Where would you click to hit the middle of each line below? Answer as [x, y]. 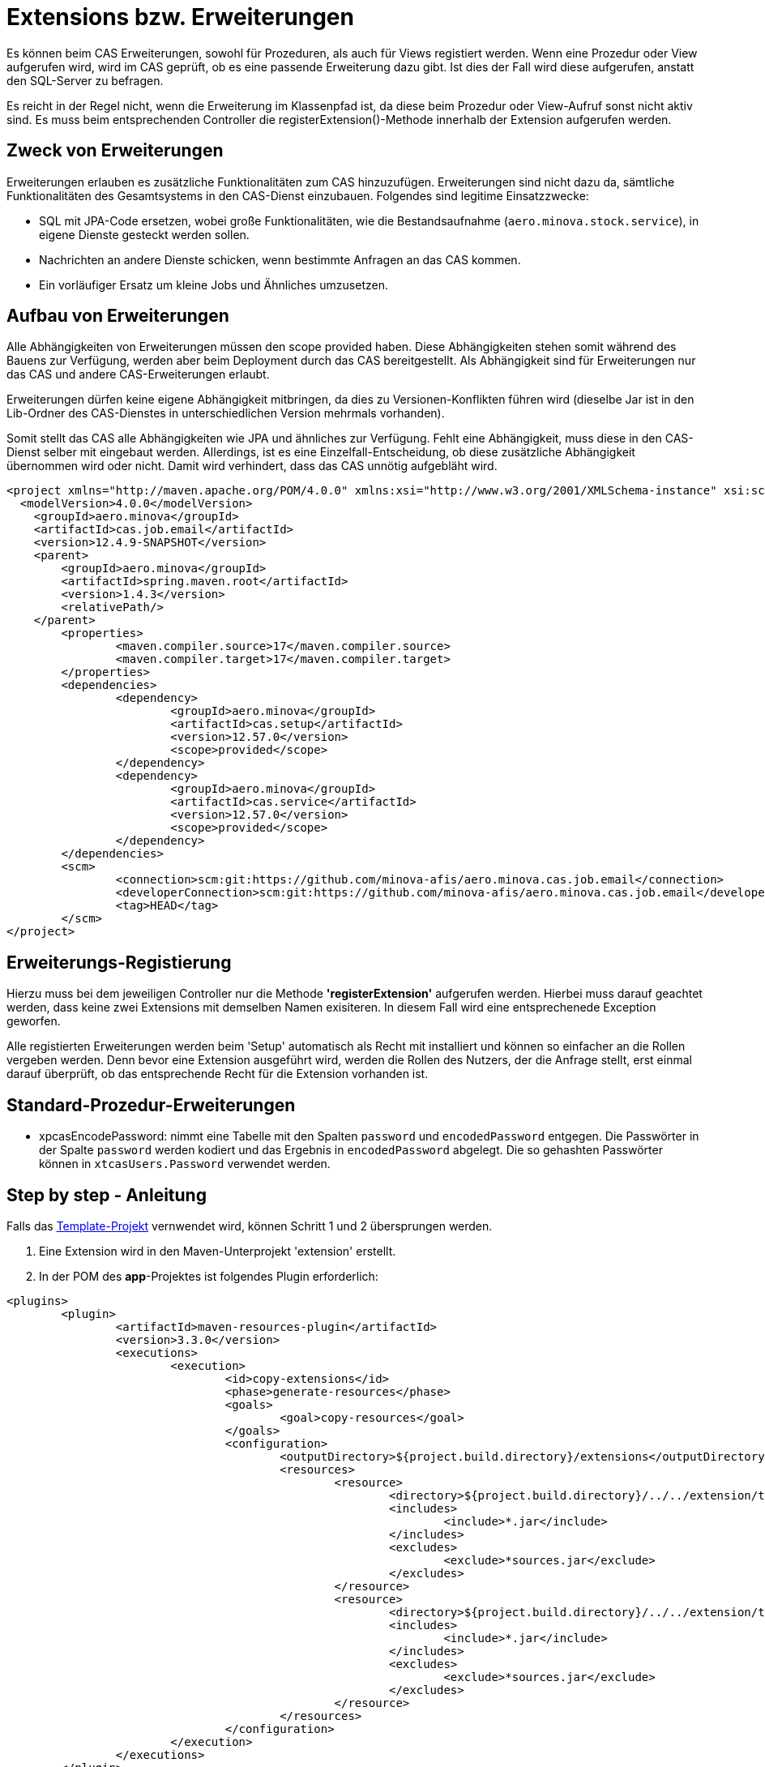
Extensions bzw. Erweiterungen [180, 17]
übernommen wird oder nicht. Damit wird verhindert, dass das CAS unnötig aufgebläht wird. [252, 466]
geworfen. [34, 1021]
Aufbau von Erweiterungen [118, 316]
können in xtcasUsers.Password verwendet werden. [185, 1164]
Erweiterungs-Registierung [119, 962]
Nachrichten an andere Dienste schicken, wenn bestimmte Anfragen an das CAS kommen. [280, 259]
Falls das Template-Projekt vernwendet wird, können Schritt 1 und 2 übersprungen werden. [250, 1226]
